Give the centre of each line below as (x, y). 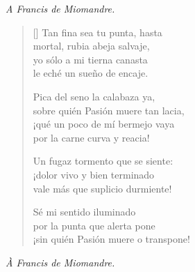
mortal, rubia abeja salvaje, (91, 46)
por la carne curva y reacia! (91, 137)
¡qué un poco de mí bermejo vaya (104, 124)
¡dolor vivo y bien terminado (94, 174)
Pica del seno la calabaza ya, (94, 96)
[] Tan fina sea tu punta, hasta (97, 32)
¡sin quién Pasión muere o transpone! (111, 239)
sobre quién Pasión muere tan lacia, (109, 110)
